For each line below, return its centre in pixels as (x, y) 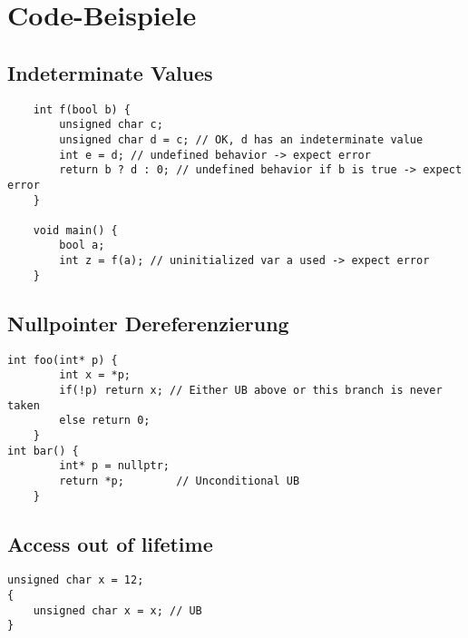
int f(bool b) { (82, 109)
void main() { (75, 230)
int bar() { (43, 451)
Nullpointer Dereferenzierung (148, 323)
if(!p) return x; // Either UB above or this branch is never (251, 390)
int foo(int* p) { (63, 360)
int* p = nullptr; (114, 466)
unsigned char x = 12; (76, 580)
